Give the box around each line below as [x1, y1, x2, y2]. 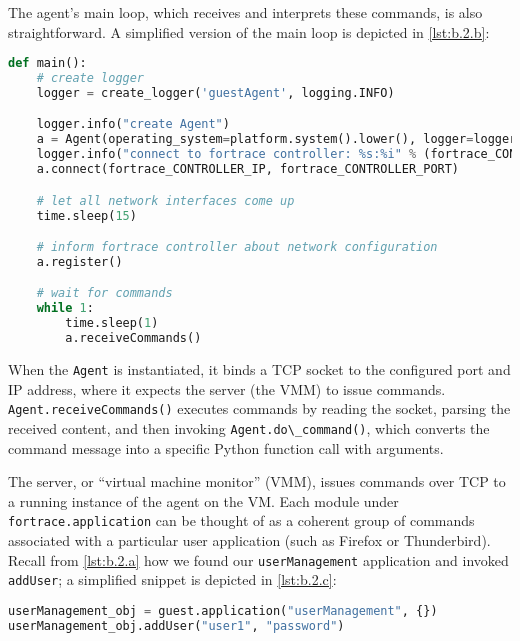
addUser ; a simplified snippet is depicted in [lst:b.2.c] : [8, 569, 337, 590]
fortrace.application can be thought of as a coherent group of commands [8, 510, 475, 531]
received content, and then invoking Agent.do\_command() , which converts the [8, 417, 490, 438]
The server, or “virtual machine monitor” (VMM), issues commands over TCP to [8, 471, 506, 492]
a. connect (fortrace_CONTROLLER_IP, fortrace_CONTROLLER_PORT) [36, 162, 460, 177]
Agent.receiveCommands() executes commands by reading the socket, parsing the [8, 398, 511, 419]
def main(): [8, 56, 87, 71]
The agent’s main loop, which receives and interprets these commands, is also [8, 2, 483, 22]
